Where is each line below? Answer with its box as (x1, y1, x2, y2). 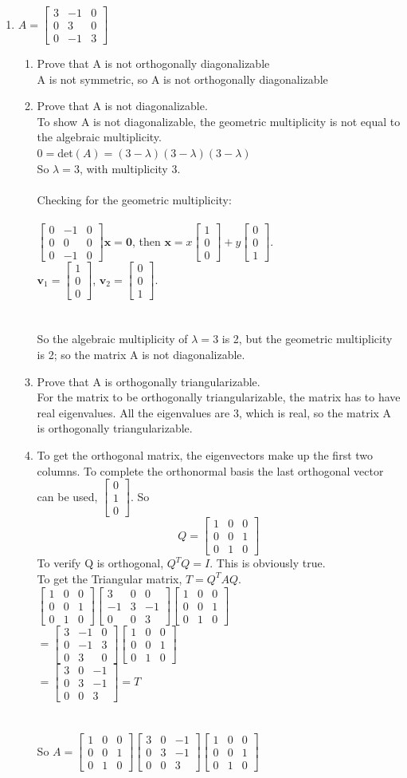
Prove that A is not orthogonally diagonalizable (37, 55, 270, 72)
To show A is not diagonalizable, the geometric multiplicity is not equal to (37, 113, 401, 129)
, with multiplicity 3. (79, 160, 181, 176)
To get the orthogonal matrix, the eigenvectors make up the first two (37, 446, 374, 463)
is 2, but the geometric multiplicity (221, 330, 393, 347)
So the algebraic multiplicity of (37, 330, 188, 347)
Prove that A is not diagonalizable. (37, 97, 208, 114)
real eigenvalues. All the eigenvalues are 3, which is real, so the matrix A (37, 404, 392, 421)
